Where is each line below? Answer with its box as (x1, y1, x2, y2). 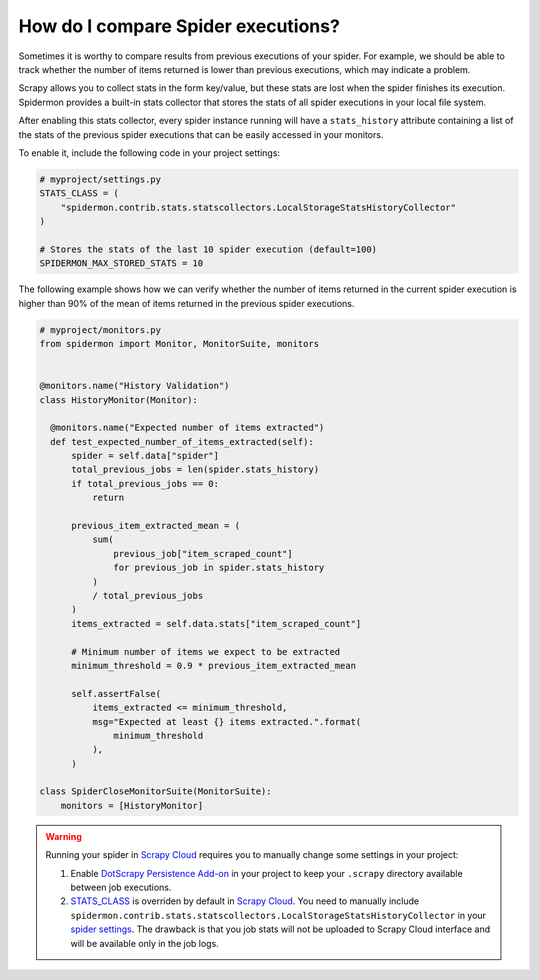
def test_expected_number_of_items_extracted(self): (50, 436, 314, 447)
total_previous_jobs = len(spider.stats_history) (71, 464, 320, 475)
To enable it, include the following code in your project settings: (18, 146, 280, 159)
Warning (45, 830, 82, 842)
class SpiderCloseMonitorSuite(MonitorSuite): (39, 786, 272, 797)
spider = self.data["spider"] (71, 450, 220, 462)
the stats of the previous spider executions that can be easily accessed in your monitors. (18, 128, 384, 140)
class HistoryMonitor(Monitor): (39, 394, 199, 405)
